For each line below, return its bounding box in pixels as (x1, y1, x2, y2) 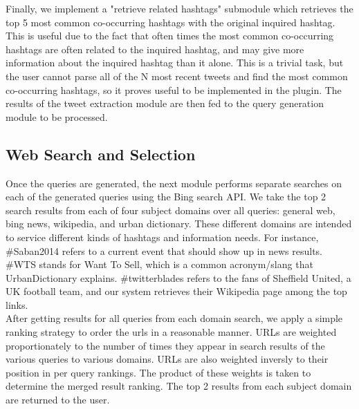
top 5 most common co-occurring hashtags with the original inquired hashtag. (6, 15, 335, 29)
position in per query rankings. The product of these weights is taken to (6, 365, 311, 379)
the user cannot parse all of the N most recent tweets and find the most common (6, 68, 348, 83)
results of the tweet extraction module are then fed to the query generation (6, 96, 324, 111)
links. (6, 297, 28, 312)
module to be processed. (6, 109, 108, 124)
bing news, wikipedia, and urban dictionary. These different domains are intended (6, 216, 352, 231)
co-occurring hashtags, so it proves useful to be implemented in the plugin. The (6, 82, 342, 97)
